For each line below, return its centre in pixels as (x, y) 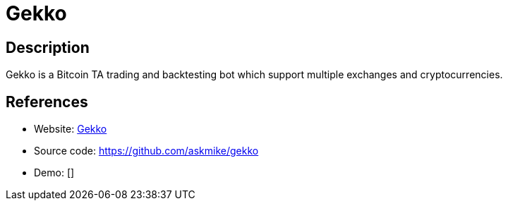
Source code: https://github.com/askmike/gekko (146, 151)
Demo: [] (54, 173)
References (47, 102)
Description (48, 47)
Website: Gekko (71, 129)
